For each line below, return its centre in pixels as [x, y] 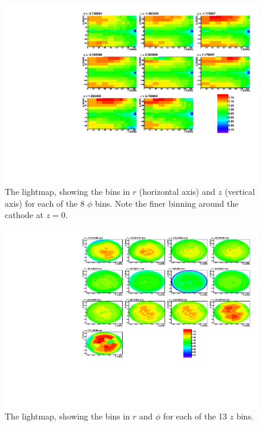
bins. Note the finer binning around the [167, 203]
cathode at [24, 215]
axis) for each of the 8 [45, 203]
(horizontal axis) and [177, 192]
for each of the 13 [195, 416]
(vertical [240, 192]
